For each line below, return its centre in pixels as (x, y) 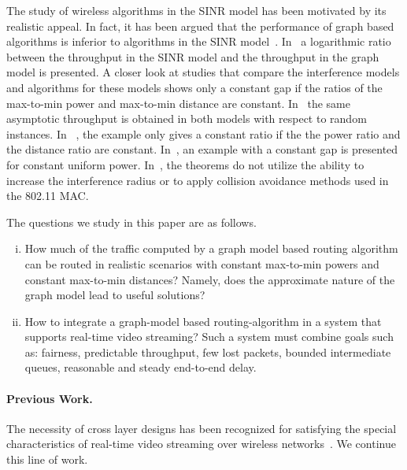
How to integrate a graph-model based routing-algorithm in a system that (203, 321)
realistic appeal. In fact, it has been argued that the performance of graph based (200, 26)
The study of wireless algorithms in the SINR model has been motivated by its (196, 10)
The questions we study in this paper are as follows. (131, 222)
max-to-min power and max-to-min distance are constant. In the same (178, 103)
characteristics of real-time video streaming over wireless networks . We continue (201, 444)
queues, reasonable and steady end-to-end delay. (141, 367)
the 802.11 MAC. (48, 196)
